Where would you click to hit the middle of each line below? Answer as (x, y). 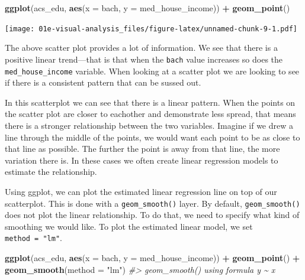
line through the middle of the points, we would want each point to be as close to (152, 137)
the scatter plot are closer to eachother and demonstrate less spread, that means (150, 114)
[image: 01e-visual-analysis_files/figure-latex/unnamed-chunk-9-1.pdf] (151, 29)
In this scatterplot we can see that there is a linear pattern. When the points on (150, 102)
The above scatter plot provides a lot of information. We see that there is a (141, 48)
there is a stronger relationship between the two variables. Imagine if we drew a (149, 125)
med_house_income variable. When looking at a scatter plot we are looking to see (152, 71)
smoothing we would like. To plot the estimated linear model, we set (129, 226)
